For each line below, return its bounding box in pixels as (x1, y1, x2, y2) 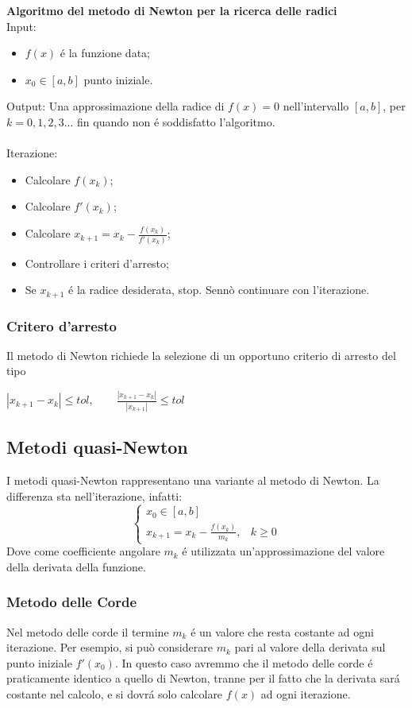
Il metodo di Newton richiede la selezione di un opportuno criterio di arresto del (6, 346, 396, 363)
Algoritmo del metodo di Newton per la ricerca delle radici (6, 2, 337, 18)
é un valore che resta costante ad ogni (191, 623, 374, 640)
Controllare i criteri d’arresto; (25, 254, 169, 271)
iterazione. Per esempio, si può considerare (6, 639, 213, 656)
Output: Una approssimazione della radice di (6, 98, 225, 114)
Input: (6, 17, 37, 34)
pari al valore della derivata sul (234, 639, 386, 656)
